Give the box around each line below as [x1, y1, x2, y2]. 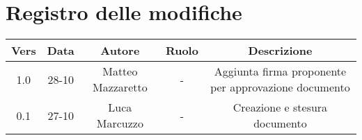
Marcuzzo [96, 115, 143, 132]
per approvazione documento [210, 79, 350, 96]
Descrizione [248, 42, 313, 59]
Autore [100, 42, 140, 59]
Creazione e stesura [233, 99, 328, 116]
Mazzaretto [92, 79, 148, 96]
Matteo [102, 63, 138, 80]
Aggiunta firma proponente [214, 63, 347, 80]
